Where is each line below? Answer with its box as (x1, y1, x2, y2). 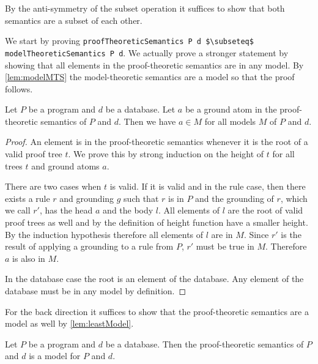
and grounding (59, 191, 114, 204)
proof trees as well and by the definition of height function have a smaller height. (5, 216, 308, 229)
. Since (243, 228, 269, 240)
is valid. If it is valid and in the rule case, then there (109, 180, 306, 193)
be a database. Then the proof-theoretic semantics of (105, 337, 304, 350)
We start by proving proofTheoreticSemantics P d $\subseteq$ (5, 34, 254, 47)
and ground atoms (31, 159, 100, 172)
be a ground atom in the (185, 103, 277, 116)
